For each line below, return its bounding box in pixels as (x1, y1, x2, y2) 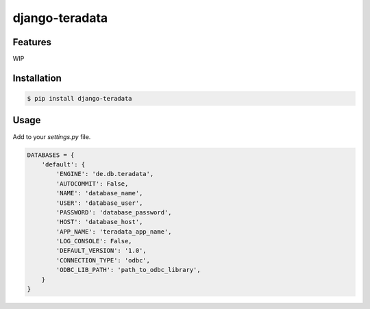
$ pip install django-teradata (27, 95, 133, 103)
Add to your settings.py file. (12, 132, 91, 140)
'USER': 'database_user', (56, 199, 143, 207)
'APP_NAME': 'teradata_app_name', (56, 227, 172, 236)
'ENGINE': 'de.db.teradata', (56, 170, 154, 178)
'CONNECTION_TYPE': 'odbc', (56, 256, 151, 264)
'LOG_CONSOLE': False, (56, 237, 133, 245)
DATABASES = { (27, 151, 75, 159)
